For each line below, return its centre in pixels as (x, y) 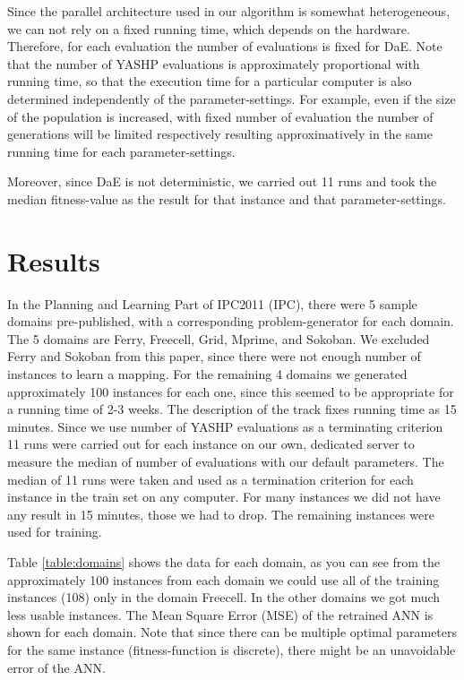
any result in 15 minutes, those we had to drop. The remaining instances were (221, 514)
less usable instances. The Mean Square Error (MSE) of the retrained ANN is (220, 614)
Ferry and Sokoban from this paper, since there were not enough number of (214, 356)
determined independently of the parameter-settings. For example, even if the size (232, 98)
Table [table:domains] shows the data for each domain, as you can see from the (224, 561)
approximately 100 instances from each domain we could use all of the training (223, 579)
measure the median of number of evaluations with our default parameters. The (226, 461)
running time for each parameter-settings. (121, 151)
